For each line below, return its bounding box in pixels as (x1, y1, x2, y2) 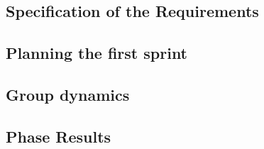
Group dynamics (6, 83, 130, 105)
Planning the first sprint (6, 42, 188, 64)
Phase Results (6, 125, 111, 147)
